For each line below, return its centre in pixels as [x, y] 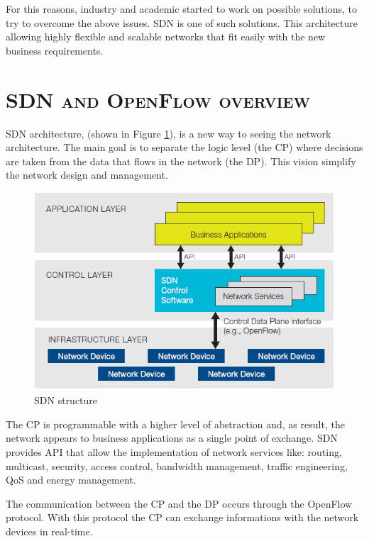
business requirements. [55, 50]
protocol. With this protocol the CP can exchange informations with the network [182, 517]
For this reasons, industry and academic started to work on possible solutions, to [181, 9]
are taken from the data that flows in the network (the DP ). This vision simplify [181, 161]
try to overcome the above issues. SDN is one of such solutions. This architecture [182, 22]
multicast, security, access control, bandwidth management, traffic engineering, [177, 465]
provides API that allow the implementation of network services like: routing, [174, 451]
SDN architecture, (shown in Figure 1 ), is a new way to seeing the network [169, 133]
